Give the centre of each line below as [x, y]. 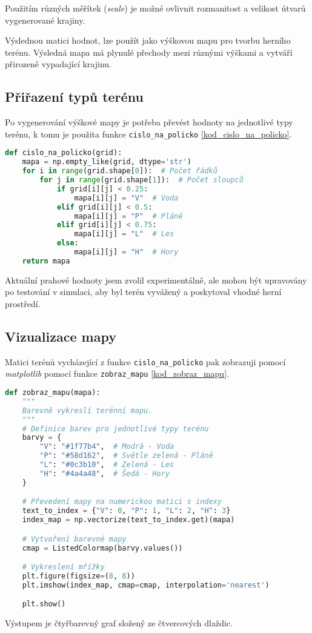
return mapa [46, 261]
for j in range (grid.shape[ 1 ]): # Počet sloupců [141, 180]
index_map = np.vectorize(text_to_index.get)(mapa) [128, 520]
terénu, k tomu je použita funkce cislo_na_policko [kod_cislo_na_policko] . [148, 134]
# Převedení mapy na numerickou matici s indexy [122, 502]
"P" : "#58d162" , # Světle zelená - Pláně [126, 456]
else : [68, 243]
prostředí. [23, 303]
